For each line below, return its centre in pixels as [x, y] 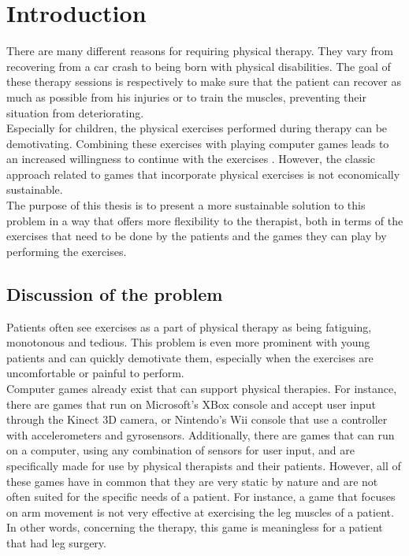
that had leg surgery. [56, 542]
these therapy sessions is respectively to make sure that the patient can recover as [204, 82]
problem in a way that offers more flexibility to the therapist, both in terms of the [205, 220]
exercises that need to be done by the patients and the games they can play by [197, 236]
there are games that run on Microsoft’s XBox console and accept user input [191, 404]
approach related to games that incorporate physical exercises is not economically [203, 174]
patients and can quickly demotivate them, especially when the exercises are [190, 357]
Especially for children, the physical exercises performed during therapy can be [197, 128]
